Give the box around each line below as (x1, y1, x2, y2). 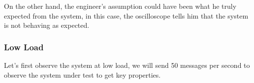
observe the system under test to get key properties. (4, 69, 161, 80)
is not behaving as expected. (4, 20, 90, 30)
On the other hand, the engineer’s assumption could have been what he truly (4, 1, 237, 11)
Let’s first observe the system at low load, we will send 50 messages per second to (4, 60, 250, 70)
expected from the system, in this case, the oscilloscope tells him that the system (4, 10, 249, 21)
